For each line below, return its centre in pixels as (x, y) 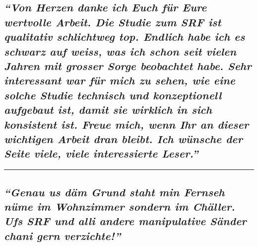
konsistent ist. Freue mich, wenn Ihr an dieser (127, 124)
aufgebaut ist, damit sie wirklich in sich (108, 110)
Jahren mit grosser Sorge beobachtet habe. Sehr (128, 65)
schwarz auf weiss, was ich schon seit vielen (120, 51)
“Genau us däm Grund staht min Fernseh (114, 192)
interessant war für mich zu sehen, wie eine (120, 80)
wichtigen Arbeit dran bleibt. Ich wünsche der (124, 138)
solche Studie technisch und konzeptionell (113, 95)
